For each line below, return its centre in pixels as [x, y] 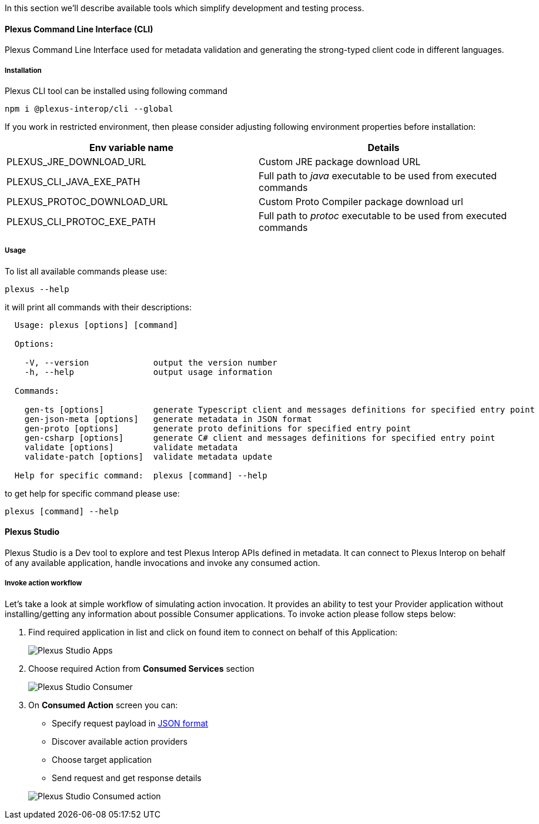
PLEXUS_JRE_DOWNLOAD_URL [76, 162]
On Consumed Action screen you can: [103, 705]
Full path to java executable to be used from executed [378, 176]
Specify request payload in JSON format [130, 723]
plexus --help [37, 289]
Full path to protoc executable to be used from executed [383, 216]
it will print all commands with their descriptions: [98, 307]
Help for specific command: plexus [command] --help [141, 475]
